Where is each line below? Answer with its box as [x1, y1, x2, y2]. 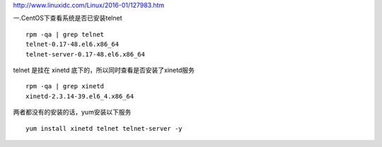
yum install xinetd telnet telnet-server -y [25, 124, 183, 132]
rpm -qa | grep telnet [25, 30, 105, 38]
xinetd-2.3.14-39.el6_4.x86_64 [25, 92, 134, 100]
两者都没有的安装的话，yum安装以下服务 [13, 108, 132, 117]
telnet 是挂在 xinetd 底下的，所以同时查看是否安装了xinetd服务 [13, 66, 195, 74]
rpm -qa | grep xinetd [25, 82, 105, 90]
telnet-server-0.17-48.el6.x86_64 [25, 50, 145, 58]
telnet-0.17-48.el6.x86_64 [25, 40, 120, 49]
